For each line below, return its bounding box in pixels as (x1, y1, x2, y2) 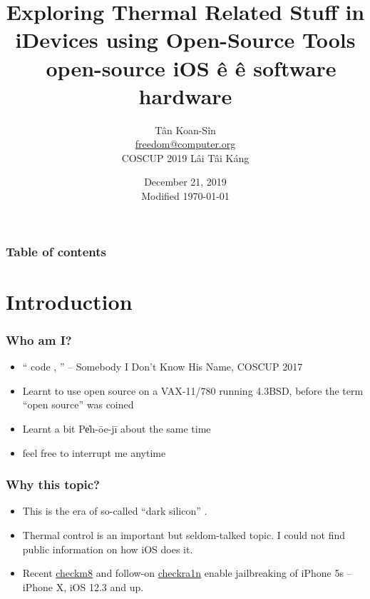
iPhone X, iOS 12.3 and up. (22, 579, 144, 594)
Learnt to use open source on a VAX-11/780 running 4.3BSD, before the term (22, 383, 364, 398)
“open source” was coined (22, 397, 134, 412)
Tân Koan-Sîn (155, 122, 216, 137)
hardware (138, 81, 232, 110)
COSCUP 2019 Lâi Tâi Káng (121, 150, 250, 165)
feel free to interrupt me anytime (22, 445, 166, 460)
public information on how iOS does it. (22, 541, 193, 556)
